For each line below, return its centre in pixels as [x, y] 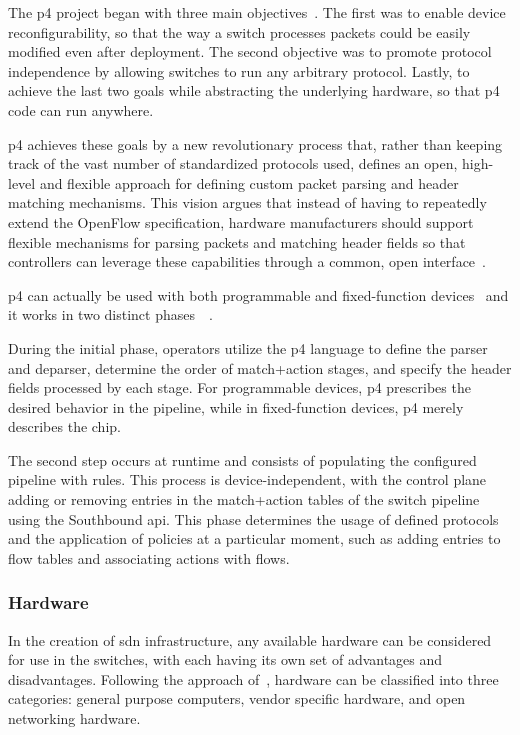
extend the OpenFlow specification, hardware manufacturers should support [241, 221]
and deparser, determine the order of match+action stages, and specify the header [260, 367]
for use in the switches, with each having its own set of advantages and [225, 659]
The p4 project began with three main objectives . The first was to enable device [257, 12]
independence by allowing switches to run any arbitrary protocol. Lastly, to [239, 70]
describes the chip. [64, 426]
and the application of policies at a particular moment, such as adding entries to [254, 538]
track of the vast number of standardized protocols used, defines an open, [233, 163]
